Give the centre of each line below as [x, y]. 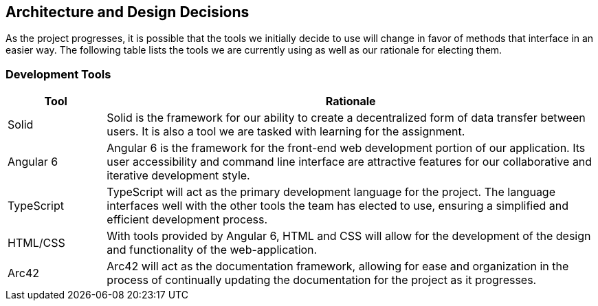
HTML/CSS [36, 243]
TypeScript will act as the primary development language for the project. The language [331, 192]
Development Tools [58, 74]
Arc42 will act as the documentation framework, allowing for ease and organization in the [338, 266]
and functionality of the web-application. [212, 250]
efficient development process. [187, 220]
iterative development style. [178, 176]
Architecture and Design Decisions [128, 12]
